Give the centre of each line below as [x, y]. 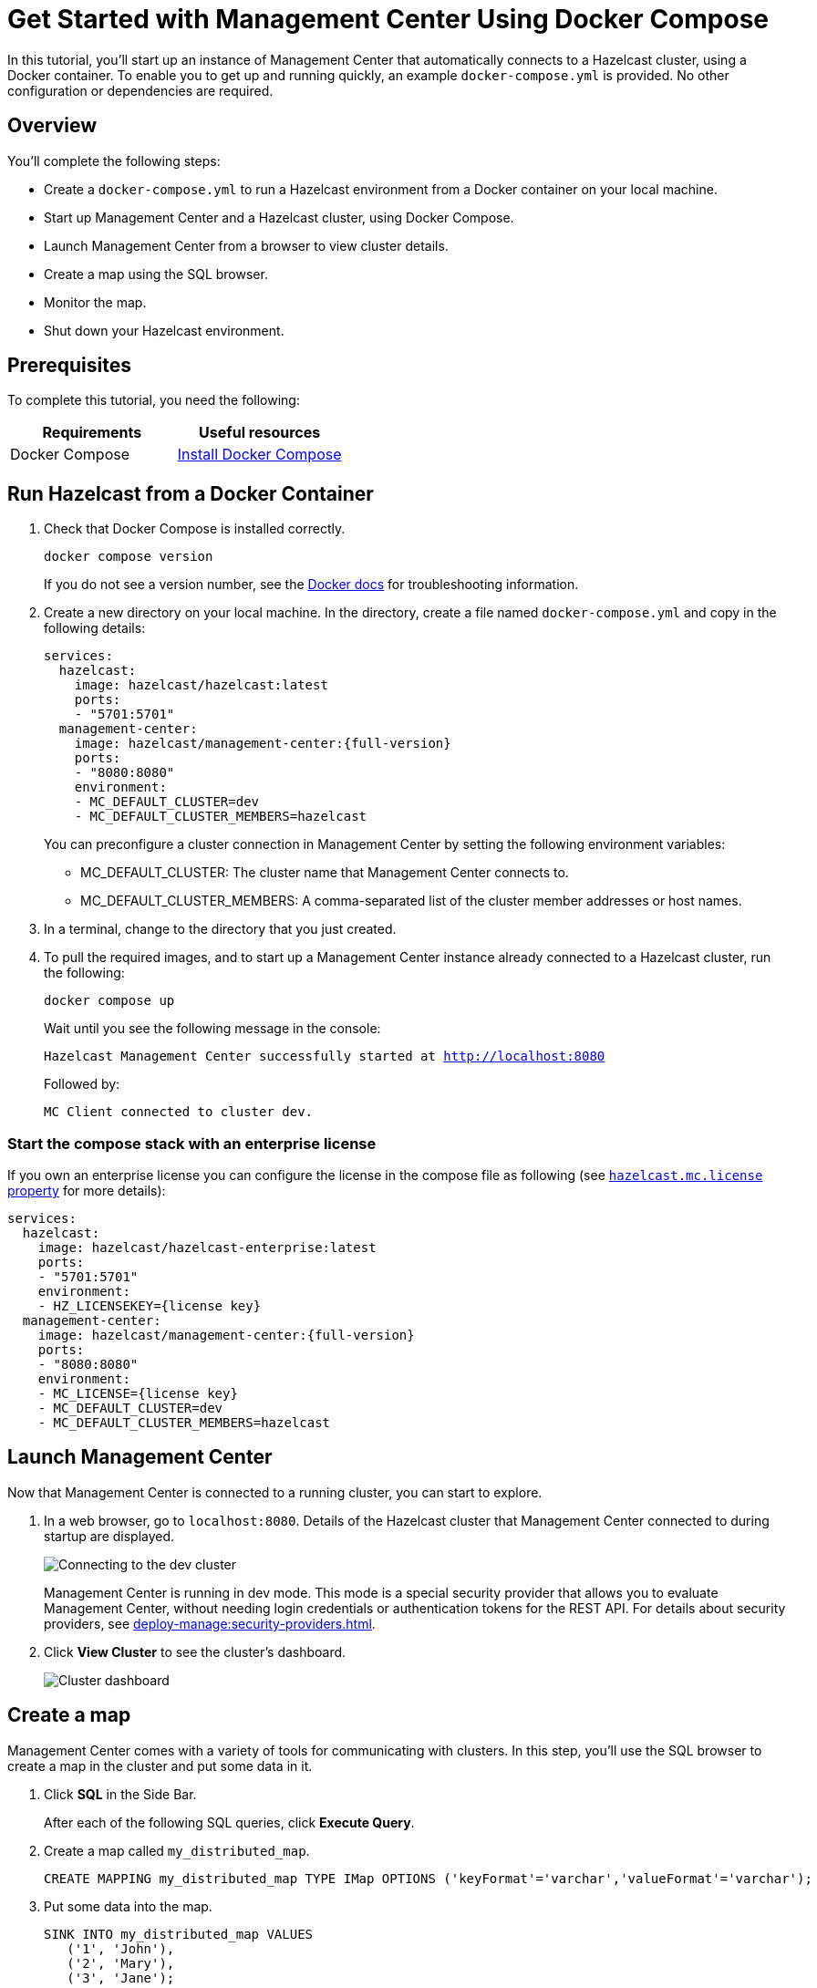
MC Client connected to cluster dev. [179, 1112]
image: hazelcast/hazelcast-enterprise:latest [207, 1248]
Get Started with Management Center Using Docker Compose [388, 19]
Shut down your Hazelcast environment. [164, 330]
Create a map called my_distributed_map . [177, 1850]
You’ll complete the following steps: [114, 160]
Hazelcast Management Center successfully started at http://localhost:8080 [325, 1056]
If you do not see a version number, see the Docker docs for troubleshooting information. [311, 585]
